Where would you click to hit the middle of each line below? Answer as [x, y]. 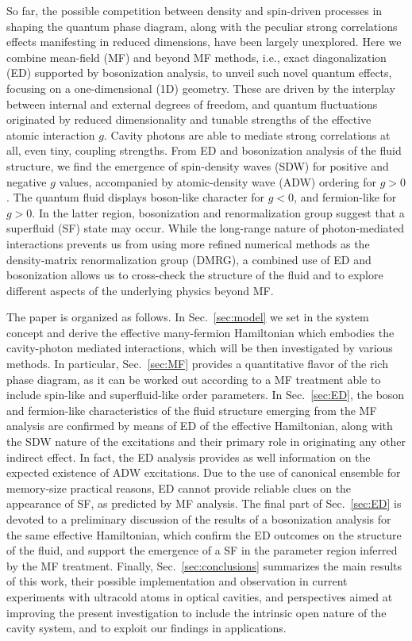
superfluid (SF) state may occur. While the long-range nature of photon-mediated [206, 228]
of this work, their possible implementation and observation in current [177, 581]
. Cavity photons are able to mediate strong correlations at [247, 134]
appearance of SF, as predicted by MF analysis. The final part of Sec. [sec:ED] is [204, 503]
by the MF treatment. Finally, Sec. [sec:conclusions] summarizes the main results [204, 565]
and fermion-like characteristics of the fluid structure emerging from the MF [192, 410]
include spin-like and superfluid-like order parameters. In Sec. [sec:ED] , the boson [206, 395]
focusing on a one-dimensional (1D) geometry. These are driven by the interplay [201, 88]
